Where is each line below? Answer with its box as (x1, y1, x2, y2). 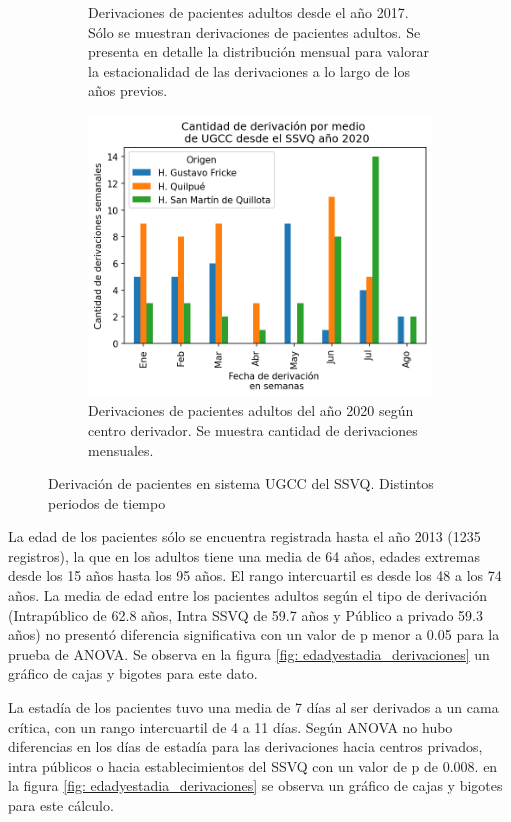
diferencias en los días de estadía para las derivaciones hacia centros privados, (8, 736, 483, 757)
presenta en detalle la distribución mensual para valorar (88, 41, 430, 62)
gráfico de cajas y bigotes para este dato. (8, 663, 258, 684)
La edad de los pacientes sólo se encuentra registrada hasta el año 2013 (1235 (8, 526, 481, 547)
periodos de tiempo (48, 492, 166, 513)
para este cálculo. (8, 795, 114, 816)
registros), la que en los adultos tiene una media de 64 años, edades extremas (8, 545, 480, 566)
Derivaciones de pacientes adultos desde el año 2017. (88, 2, 409, 22)
